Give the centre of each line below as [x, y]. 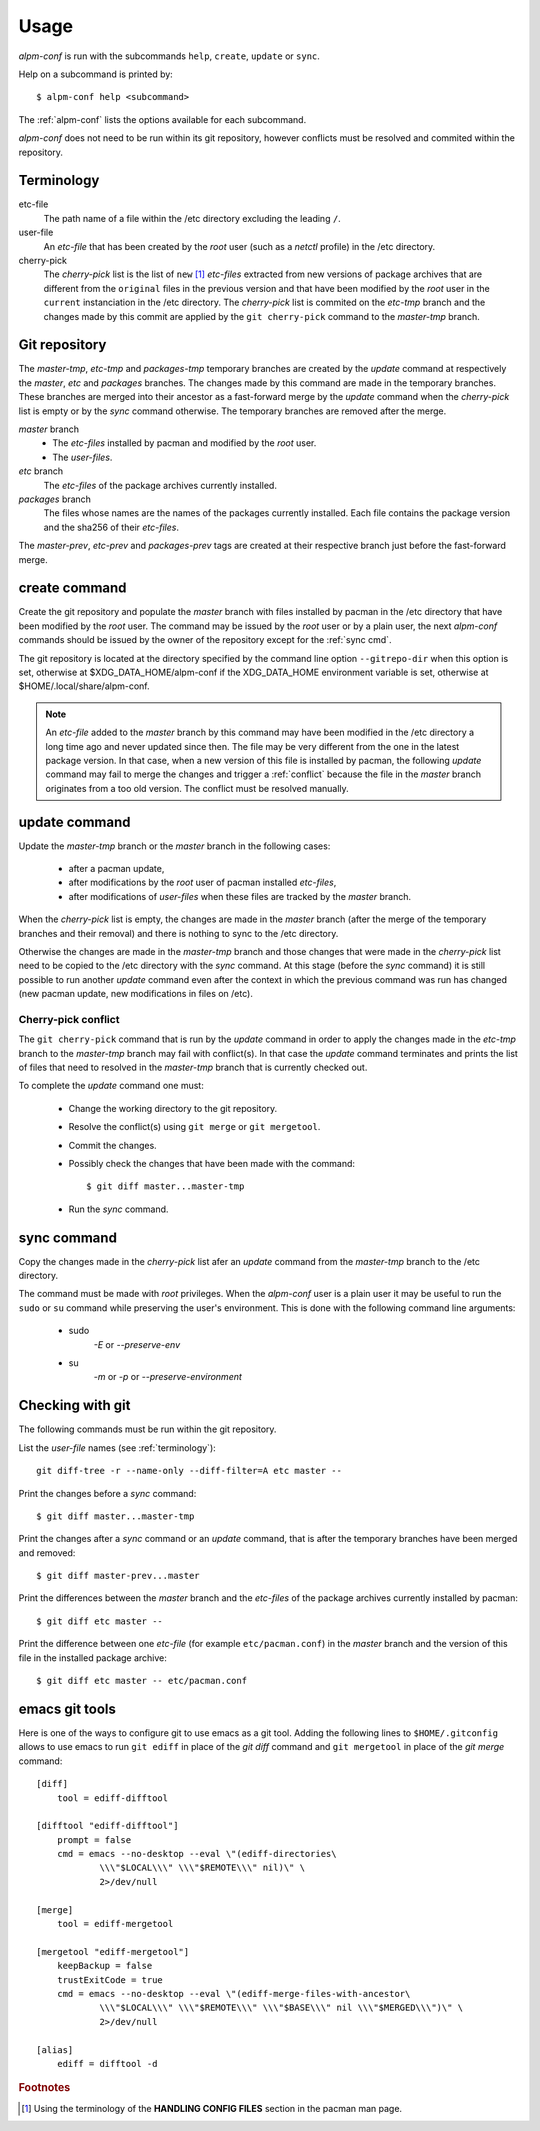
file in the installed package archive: [92, 1657]
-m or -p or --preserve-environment [167, 1377]
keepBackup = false [104, 1966]
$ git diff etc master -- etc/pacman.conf [142, 1681]
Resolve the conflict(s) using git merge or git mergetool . [194, 1127]
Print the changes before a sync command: [107, 1493]
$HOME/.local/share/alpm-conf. [84, 686]
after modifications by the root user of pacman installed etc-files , [202, 882]
